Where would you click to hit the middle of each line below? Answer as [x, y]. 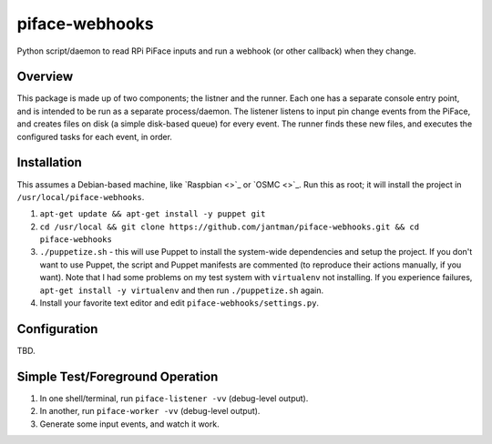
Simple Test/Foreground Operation [118, 376]
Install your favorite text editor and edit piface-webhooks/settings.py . [179, 303]
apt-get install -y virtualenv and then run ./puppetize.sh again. [181, 290]
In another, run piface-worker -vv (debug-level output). [150, 411]
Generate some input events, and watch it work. [129, 424]
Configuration [57, 329]
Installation [49, 162]
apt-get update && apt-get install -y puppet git [153, 214]
